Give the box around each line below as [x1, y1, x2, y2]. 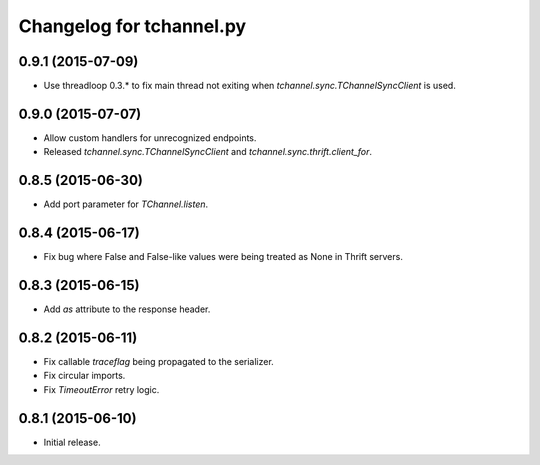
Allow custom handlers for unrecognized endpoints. [43, 131, 257, 144]
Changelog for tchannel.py [18, 15, 247, 37]
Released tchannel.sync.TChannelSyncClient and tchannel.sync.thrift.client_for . [43, 146, 373, 158]
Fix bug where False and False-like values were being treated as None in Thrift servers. [43, 251, 404, 263]
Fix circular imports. [43, 370, 126, 382]
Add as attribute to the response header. [43, 303, 211, 315]
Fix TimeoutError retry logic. [43, 383, 160, 395]
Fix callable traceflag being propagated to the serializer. [43, 355, 274, 367]
